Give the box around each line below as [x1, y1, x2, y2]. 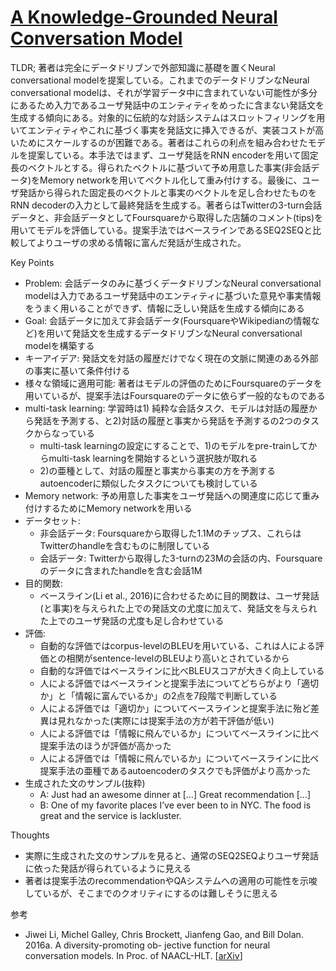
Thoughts [10, 829, 50, 841]
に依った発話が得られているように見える [24, 862, 192, 874]
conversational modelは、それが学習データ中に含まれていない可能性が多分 [10, 86, 318, 98]
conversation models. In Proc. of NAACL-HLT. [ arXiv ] [24, 949, 243, 961]
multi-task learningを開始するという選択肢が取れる [48, 452, 258, 464]
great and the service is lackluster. [39, 809, 182, 821]
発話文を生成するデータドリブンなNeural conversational [71, 327, 303, 339]
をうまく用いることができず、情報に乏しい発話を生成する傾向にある [24, 302, 305, 314]
